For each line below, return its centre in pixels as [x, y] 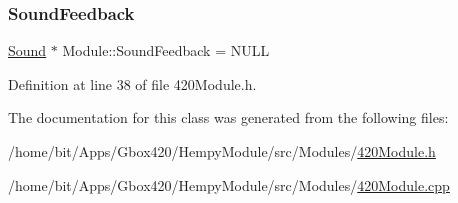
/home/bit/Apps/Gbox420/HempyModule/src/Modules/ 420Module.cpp [229, 184]
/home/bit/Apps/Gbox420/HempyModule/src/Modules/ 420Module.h [222, 151]
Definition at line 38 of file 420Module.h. [132, 83]
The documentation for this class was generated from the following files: [228, 117]
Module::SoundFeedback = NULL [166, 50]
